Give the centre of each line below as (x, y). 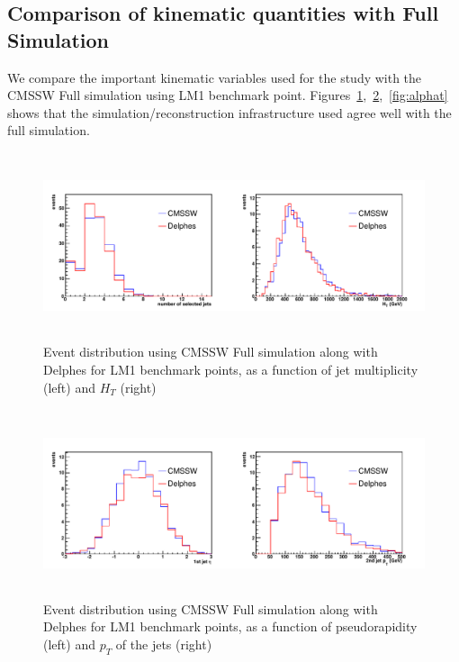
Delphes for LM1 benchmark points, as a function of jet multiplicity (231, 370)
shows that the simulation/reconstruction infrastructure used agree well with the (229, 112)
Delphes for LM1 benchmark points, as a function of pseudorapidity (230, 626)
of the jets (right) (164, 644)
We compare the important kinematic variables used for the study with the (215, 77)
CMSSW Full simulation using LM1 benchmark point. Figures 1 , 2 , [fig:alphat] (228, 95)
